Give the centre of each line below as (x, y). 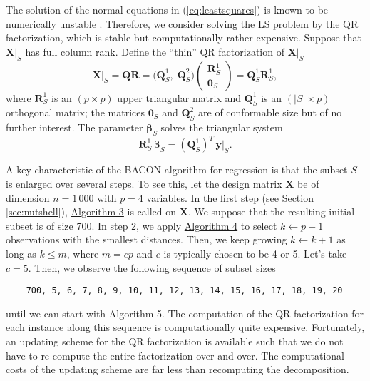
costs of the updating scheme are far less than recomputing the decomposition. (178, 369)
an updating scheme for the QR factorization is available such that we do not (175, 341)
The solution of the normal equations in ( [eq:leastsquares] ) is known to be (167, 9)
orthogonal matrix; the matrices (76, 112)
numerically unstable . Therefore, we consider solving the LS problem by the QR (182, 23)
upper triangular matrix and (179, 97)
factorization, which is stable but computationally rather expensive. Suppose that (184, 37)
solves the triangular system (222, 127)
